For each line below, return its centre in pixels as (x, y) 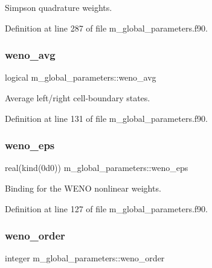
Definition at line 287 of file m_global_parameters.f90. (106, 28)
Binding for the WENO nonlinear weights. (83, 188)
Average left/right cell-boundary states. (78, 98)
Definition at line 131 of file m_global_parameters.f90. (106, 118)
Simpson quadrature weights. (59, 7)
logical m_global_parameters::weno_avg (81, 77)
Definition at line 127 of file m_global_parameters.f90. (106, 208)
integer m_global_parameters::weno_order (85, 258)
